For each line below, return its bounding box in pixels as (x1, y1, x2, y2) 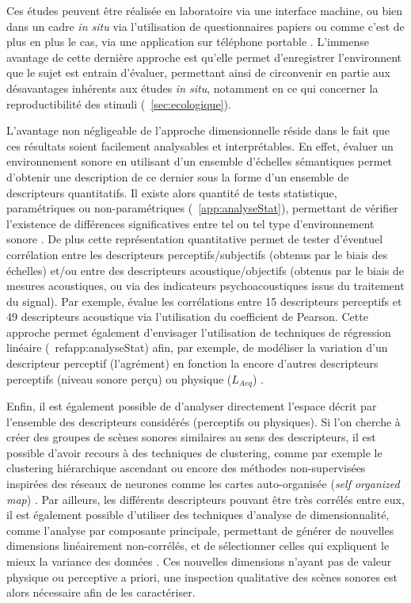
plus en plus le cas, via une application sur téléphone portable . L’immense (6, 33, 370, 50)
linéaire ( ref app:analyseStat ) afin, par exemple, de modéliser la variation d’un (6, 339, 388, 356)
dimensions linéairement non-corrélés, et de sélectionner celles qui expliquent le (6, 537, 390, 554)
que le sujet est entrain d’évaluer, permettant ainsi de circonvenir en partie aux (6, 64, 391, 81)
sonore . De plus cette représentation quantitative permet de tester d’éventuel (6, 231, 383, 247)
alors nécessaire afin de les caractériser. (6, 584, 196, 601)
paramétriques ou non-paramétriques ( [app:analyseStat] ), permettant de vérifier (6, 200, 398, 216)
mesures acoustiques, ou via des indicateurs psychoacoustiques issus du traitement (6, 277, 405, 294)
